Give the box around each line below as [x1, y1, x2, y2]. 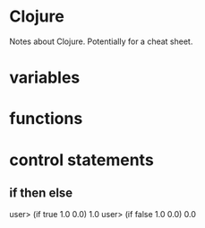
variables [9, 67, 81, 88]
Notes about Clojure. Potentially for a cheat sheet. [9, 36, 193, 47]
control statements [9, 150, 154, 170]
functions [9, 109, 83, 129]
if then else [9, 185, 73, 200]
